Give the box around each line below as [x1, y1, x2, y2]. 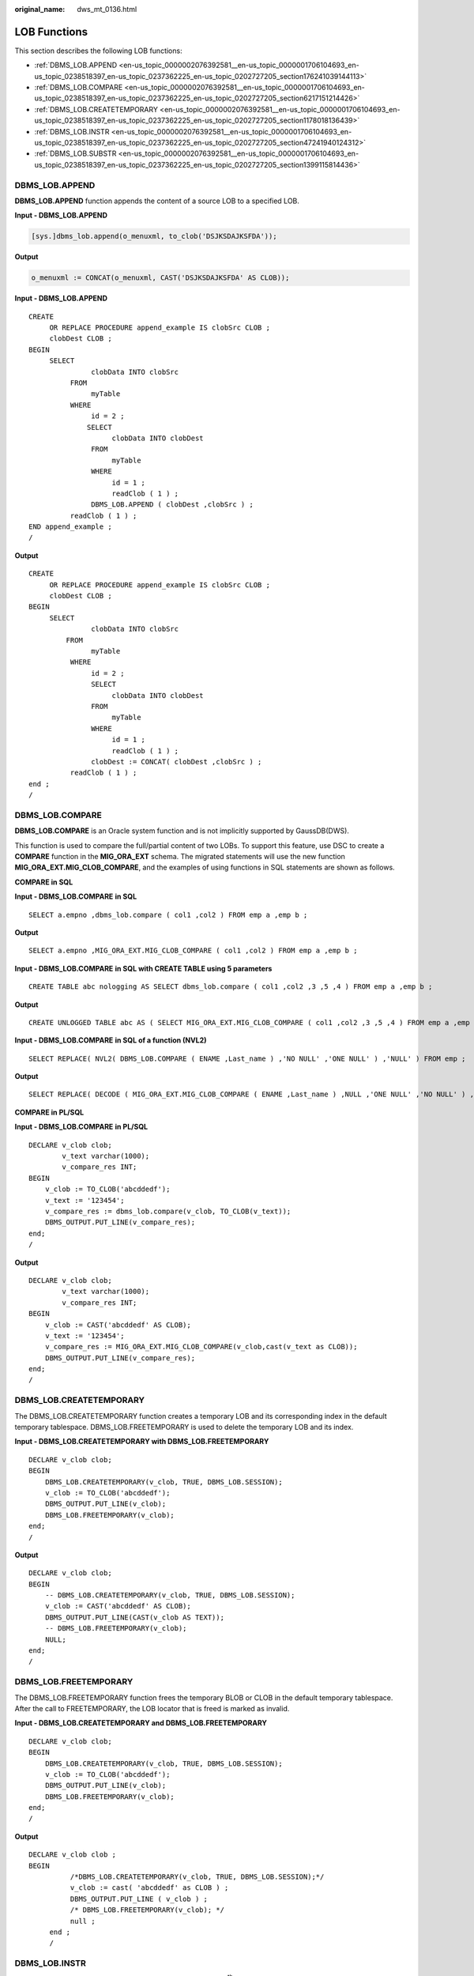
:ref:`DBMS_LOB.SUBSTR [34, 149, 117, 158]
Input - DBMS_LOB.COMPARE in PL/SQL [14, 1122, 149, 1132]
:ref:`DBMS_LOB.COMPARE [34, 83, 123, 92]
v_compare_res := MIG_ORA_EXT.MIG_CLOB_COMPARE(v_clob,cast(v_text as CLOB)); [44, 1342, 358, 1352]
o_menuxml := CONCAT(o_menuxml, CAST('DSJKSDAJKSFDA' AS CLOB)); [31, 273, 290, 282]
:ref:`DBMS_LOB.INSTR [34, 126, 110, 136]
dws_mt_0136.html [77, 5, 137, 13]
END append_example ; [28, 522, 112, 531]
